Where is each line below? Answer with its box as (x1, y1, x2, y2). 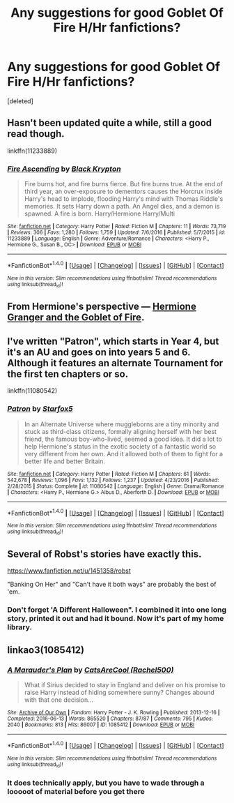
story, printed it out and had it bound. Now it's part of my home (7, 614, 224, 624)
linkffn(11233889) (7, 147, 58, 155)
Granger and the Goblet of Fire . (7, 312, 145, 324)
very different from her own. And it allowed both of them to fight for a (24, 449, 224, 458)
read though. (7, 128, 65, 140)
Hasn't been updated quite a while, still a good (7, 117, 212, 129)
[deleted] (7, 96, 33, 105)
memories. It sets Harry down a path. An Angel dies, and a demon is (24, 202, 220, 211)
